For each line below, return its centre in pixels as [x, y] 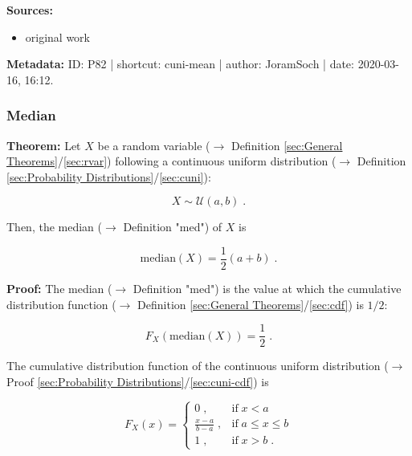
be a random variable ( [154, 145]
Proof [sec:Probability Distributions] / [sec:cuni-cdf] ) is [138, 381]
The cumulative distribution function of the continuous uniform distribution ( [198, 366]
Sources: [30, 10]
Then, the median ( [54, 227]
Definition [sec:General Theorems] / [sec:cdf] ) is [251, 304]
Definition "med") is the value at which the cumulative [267, 289]
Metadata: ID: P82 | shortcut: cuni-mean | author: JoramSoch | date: [180, 64]
